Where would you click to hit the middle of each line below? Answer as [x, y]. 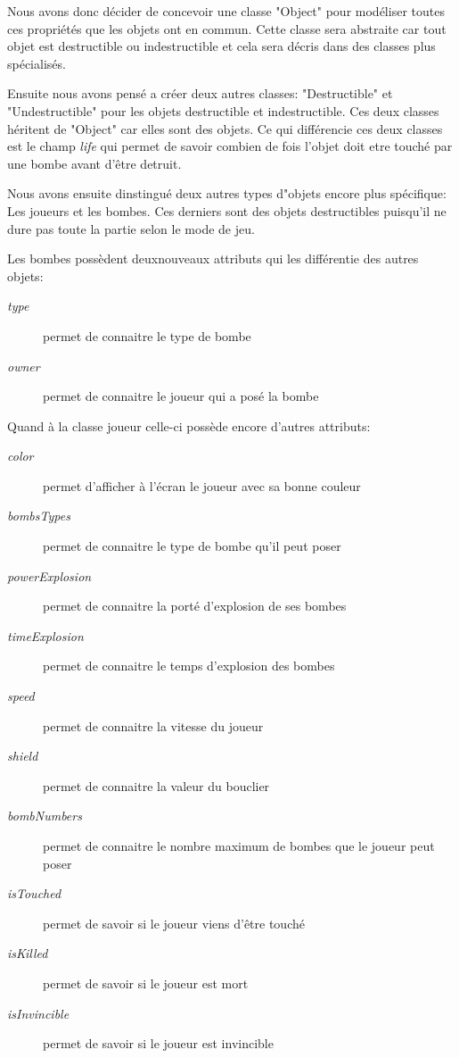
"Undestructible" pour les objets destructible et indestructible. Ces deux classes [223, 110]
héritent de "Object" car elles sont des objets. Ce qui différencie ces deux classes [225, 128]
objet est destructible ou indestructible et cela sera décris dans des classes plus [221, 46]
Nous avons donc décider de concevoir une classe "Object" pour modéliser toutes [226, 11]
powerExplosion [49, 575]
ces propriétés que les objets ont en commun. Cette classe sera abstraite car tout [227, 28]
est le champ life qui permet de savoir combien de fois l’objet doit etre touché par [230, 146]
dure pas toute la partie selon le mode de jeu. [131, 228]
